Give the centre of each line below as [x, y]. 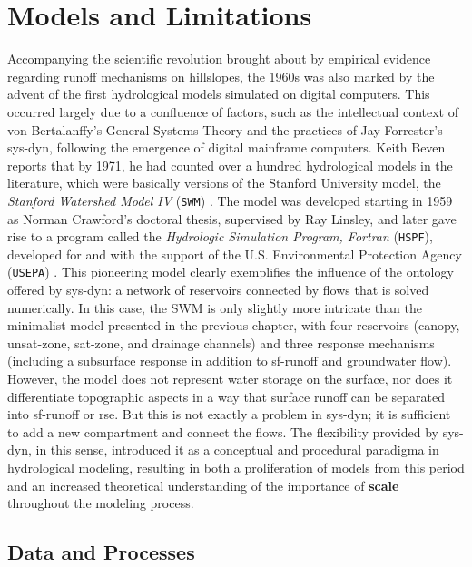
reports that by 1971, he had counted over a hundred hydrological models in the [230, 165]
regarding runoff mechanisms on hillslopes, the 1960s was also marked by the [221, 76]
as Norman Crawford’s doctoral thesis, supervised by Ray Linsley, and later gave [232, 218]
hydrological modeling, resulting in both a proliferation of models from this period [236, 467]
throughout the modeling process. [101, 503]
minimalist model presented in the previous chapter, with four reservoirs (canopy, [234, 325]
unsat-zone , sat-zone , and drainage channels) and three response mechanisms [221, 342]
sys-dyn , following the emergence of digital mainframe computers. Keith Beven [226, 147]
